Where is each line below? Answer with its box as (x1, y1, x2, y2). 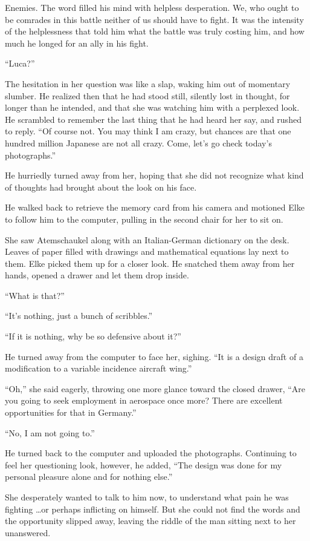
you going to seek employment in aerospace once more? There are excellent (5, 394, 283, 407)
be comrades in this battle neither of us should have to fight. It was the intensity (5, 13, 304, 25)
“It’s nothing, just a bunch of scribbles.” (5, 309, 153, 322)
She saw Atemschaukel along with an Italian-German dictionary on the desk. (5, 233, 289, 246)
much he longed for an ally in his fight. (5, 36, 149, 49)
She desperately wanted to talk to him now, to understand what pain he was (5, 491, 289, 503)
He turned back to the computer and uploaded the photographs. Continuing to (5, 447, 297, 459)
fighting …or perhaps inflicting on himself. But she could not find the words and (5, 502, 300, 515)
